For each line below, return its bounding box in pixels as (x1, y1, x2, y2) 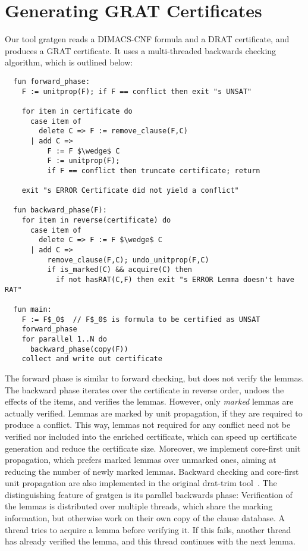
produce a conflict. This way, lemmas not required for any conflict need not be (5, 418, 291, 431)
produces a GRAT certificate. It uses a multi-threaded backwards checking (5, 44, 276, 57)
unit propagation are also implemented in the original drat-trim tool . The (5, 477, 277, 489)
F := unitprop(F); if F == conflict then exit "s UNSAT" (21, 87, 252, 96)
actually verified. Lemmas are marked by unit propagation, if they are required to (5, 406, 303, 419)
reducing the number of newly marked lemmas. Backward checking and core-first (5, 465, 299, 477)
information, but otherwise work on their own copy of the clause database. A (5, 512, 285, 524)
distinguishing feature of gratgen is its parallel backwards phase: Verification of (5, 488, 293, 500)
